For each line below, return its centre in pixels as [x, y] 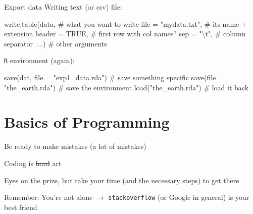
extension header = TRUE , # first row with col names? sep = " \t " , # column [125, 34]
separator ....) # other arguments [56, 43]
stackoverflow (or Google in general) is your [179, 197]
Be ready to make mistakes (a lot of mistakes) [75, 146]
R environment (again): [39, 60]
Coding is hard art [33, 163]
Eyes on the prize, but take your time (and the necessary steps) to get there [122, 180]
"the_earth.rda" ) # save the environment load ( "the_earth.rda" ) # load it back [126, 87]
